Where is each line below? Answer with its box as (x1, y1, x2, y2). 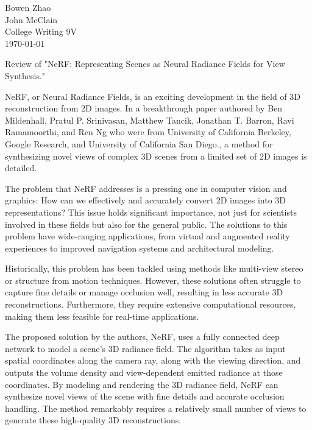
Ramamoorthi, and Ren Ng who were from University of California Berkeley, (5, 125, 291, 138)
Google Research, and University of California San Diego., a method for (5, 137, 273, 150)
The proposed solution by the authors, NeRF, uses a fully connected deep (5, 330, 280, 343)
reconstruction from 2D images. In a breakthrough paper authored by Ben (5, 102, 283, 115)
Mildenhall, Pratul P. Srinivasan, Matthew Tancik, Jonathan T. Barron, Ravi (5, 113, 294, 126)
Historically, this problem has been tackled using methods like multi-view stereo (5, 262, 303, 275)
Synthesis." (5, 69, 46, 82)
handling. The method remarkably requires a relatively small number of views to (5, 401, 307, 414)
